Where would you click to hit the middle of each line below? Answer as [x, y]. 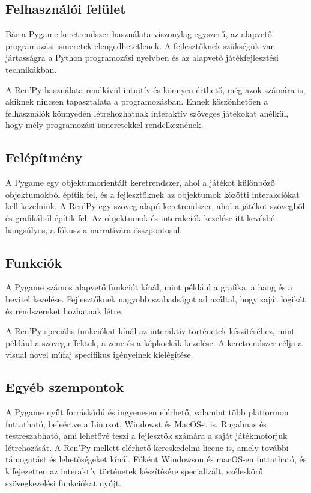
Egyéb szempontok [65, 387]
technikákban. [31, 69]
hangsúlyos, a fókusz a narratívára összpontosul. [94, 229]
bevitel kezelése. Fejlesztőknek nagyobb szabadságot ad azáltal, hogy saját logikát [156, 299]
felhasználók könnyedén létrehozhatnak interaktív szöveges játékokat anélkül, [147, 113]
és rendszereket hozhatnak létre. [64, 311]
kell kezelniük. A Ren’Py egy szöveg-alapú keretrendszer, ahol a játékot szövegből [155, 206]
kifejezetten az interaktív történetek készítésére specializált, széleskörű [134, 471]
